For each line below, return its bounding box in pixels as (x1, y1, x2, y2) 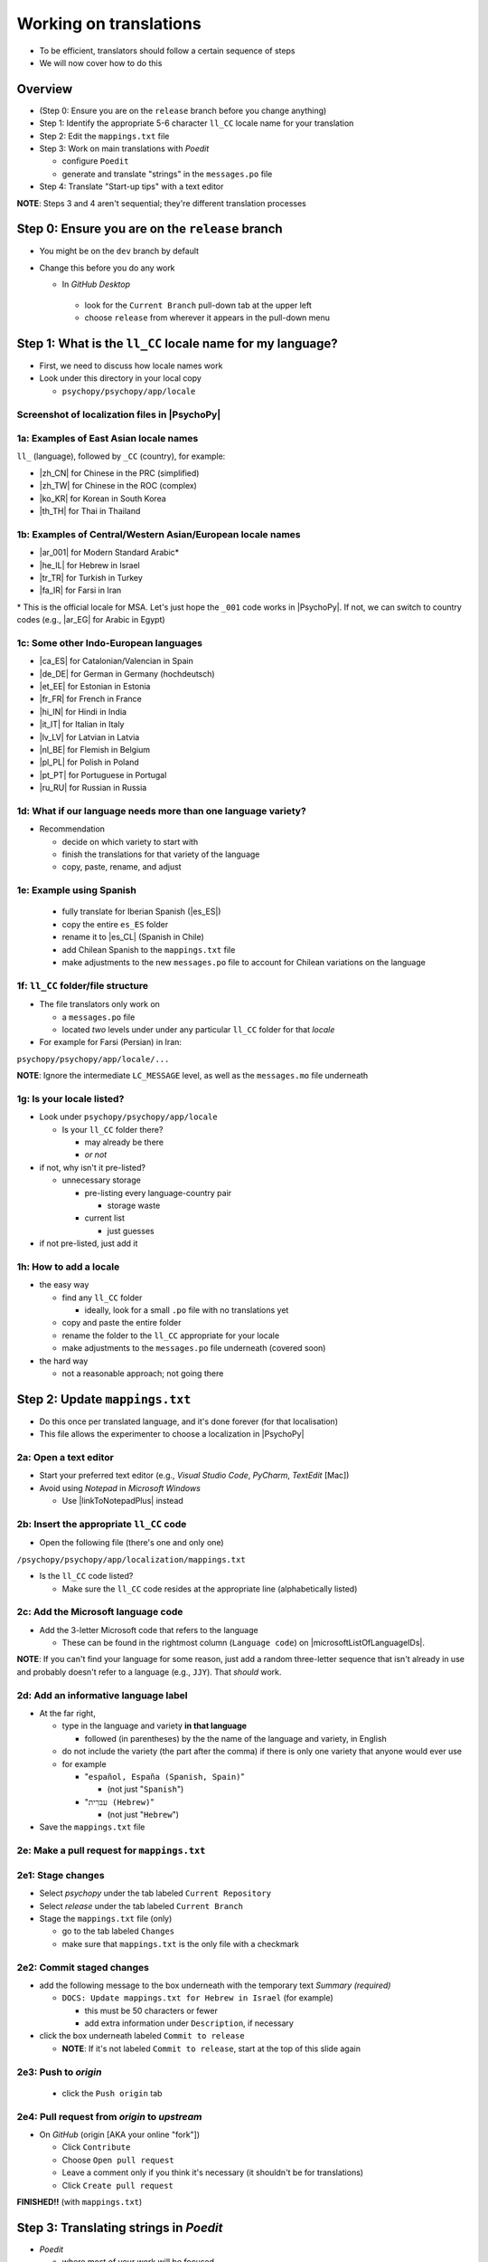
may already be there (84, 1136, 164, 1147)
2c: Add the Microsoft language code (16, 1606, 183, 1619)
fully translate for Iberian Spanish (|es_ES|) (61, 906, 221, 917)
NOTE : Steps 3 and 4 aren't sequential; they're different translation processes (16, 197, 306, 208)
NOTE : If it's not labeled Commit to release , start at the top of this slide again (61, 2043, 361, 2054)
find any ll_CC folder (61, 1292, 143, 1303)
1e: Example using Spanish (16, 884, 137, 897)
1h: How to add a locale (16, 1260, 120, 1273)
